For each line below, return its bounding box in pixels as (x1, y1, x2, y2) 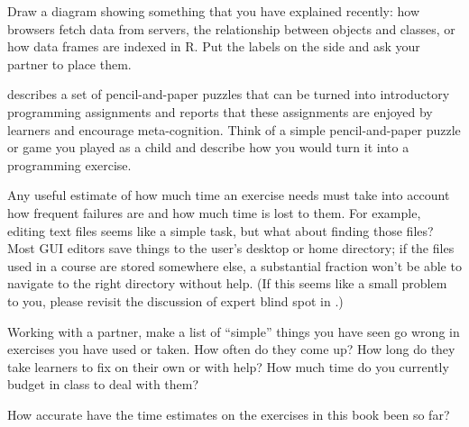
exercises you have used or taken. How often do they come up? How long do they (7, 340, 455, 359)
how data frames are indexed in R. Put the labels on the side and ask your (7, 37, 420, 56)
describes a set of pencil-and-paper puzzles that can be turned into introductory (7, 85, 450, 104)
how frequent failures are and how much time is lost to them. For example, (7, 203, 421, 222)
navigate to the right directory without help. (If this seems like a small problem (7, 274, 447, 293)
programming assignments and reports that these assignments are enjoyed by (7, 102, 433, 121)
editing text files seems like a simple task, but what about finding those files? (7, 221, 434, 240)
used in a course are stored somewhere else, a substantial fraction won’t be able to (7, 256, 462, 275)
